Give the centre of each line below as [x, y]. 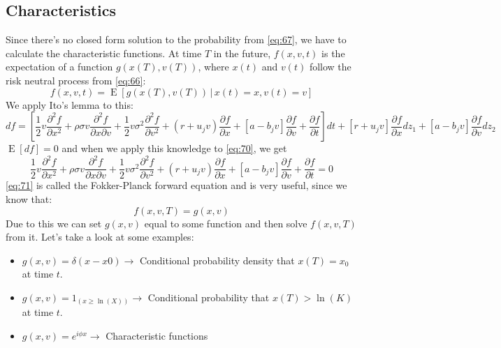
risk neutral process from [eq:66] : [76, 80]
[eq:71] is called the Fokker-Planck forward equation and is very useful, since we [176, 185]
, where [213, 67]
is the [333, 53]
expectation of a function [59, 67]
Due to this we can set [54, 223]
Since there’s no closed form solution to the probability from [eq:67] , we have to [176, 39]
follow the [330, 67]
